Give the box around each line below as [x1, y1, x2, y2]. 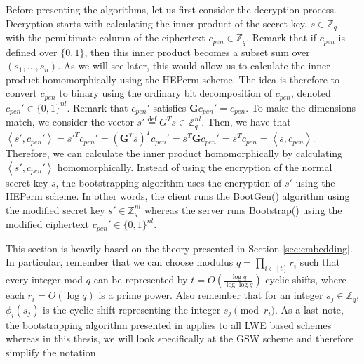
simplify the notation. [6, 344, 99, 359]
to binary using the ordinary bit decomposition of [59, 86, 272, 100]
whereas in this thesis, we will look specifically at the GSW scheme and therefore [6, 331, 354, 346]
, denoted [290, 86, 331, 100]
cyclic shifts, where [265, 272, 346, 287]
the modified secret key [6, 202, 105, 217]
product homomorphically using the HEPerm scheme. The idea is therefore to [6, 72, 340, 86]
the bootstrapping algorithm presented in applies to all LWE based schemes [6, 317, 332, 332]
